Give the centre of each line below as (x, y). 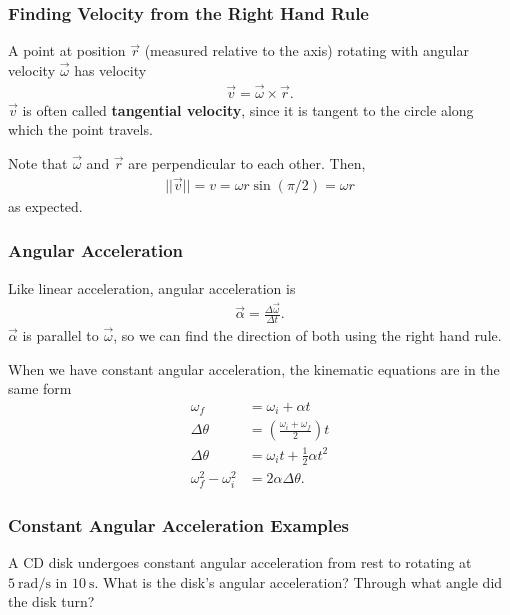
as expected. (45, 205)
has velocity (110, 69)
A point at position (67, 50)
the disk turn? (51, 601)
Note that (38, 162)
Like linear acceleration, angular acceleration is (152, 287)
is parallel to (60, 335)
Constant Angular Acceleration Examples (179, 524)
